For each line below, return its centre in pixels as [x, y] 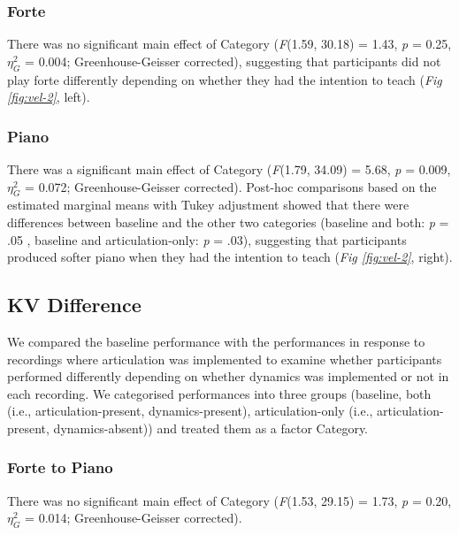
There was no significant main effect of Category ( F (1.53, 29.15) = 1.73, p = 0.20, [229, 500]
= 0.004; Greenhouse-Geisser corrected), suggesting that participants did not [233, 61]
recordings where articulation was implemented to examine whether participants [225, 359]
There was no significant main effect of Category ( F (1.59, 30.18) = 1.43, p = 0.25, [229, 44]
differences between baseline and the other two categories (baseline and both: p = [228, 222]
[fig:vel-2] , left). [49, 97]
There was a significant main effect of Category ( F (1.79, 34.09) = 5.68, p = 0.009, [229, 169]
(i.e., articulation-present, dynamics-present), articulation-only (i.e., [190, 411]
